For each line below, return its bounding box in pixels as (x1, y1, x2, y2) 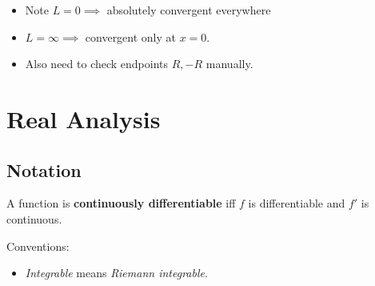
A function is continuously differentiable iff (6, 195, 236, 211)
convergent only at (85, 28, 177, 45)
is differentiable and (248, 195, 345, 211)
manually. (205, 55, 253, 72)
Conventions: (6, 237, 70, 254)
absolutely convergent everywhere (106, 2, 271, 18)
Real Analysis (6, 102, 161, 135)
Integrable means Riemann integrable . (25, 264, 208, 281)
